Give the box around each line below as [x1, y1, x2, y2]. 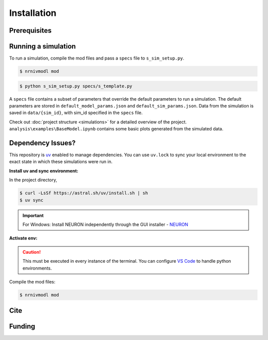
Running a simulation [9, 42, 76, 51]
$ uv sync [19, 197, 44, 203]
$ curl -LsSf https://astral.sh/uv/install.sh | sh [19, 190, 148, 196]
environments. [22, 265, 52, 271]
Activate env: [9, 235, 38, 241]
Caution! [22, 249, 41, 255]
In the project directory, [9, 177, 57, 183]
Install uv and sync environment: [9, 168, 78, 173]
